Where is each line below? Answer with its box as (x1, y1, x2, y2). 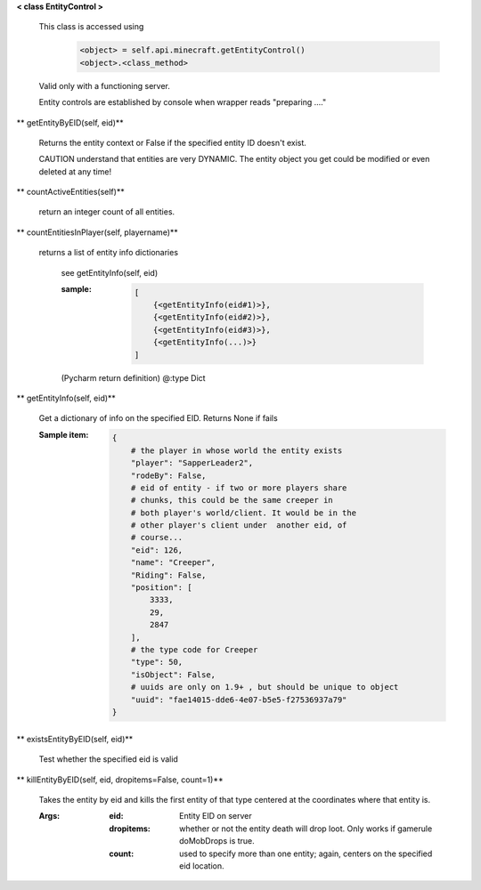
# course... (130, 532, 183, 543)
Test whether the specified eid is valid (38, 754, 178, 765)
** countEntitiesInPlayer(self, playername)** (16, 227, 178, 238)
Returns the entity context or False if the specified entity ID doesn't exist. (38, 137, 307, 148)
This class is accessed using (38, 21, 144, 32)
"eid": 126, (130, 545, 183, 555)
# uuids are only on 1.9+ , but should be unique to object (130, 682, 399, 692)
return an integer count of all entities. (38, 206, 175, 217)
